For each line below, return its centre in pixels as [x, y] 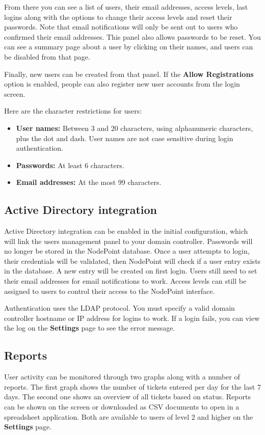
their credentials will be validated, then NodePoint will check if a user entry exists [132, 261]
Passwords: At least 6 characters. [70, 165]
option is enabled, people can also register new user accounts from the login [122, 84]
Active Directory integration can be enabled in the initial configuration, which [126, 231]
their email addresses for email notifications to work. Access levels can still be [125, 281]
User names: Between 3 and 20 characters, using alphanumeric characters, [135, 128]
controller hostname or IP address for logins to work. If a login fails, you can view [132, 318]
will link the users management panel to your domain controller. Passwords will [128, 241]
